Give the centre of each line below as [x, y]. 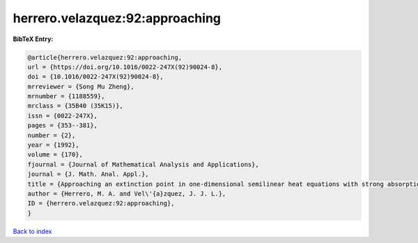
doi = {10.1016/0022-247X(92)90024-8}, [95, 77]
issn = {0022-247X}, [62, 116]
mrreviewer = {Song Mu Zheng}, [81, 86]
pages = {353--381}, [62, 126]
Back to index [32, 231]
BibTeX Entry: [33, 39]
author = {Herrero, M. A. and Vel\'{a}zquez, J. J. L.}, [127, 194]
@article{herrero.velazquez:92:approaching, [105, 57]
